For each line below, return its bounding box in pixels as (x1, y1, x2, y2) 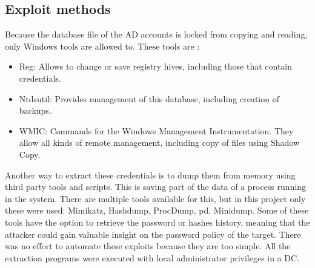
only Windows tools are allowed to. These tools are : (5, 39, 200, 52)
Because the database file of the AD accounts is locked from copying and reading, (5, 28, 308, 41)
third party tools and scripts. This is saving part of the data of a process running (5, 180, 307, 193)
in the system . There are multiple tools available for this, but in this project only (5, 192, 306, 204)
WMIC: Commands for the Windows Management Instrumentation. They (19, 124, 294, 137)
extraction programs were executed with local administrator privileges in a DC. (5, 251, 300, 264)
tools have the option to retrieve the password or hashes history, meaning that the (5, 215, 310, 228)
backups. (19, 104, 51, 117)
